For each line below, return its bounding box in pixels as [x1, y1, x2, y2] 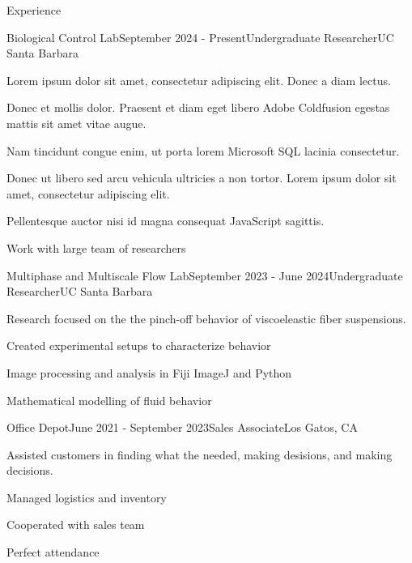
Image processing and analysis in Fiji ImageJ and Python [6, 364, 292, 381]
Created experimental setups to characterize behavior [6, 337, 271, 354]
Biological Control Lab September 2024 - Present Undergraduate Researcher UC [6, 28, 394, 45]
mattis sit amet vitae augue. [6, 114, 147, 131]
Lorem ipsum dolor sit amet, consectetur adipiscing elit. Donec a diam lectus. [6, 71, 391, 88]
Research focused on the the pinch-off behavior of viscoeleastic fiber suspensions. [6, 309, 406, 326]
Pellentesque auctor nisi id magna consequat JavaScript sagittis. [6, 212, 325, 229]
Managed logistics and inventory [6, 488, 167, 505]
